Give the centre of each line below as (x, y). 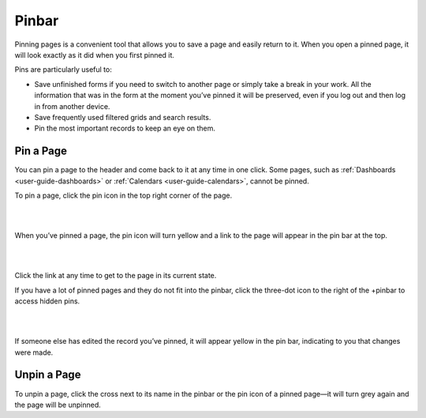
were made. (34, 352)
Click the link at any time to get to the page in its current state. (116, 276)
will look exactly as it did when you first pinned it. (95, 55)
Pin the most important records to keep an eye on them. (125, 128)
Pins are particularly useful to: (63, 70)
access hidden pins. (47, 301)
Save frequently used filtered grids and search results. (123, 117)
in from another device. (72, 106)
